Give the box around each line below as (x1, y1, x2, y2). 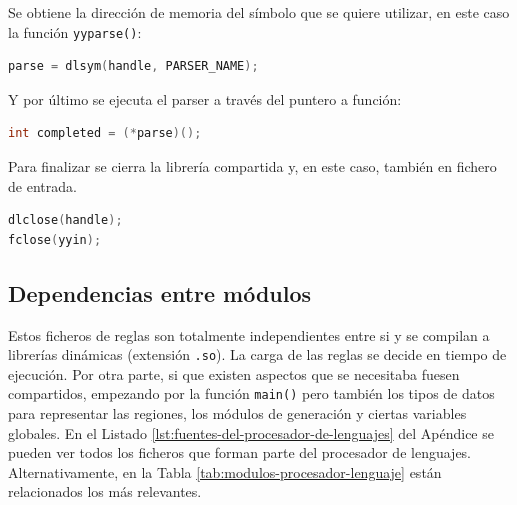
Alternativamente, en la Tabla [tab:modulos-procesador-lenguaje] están (8, 461, 442, 482)
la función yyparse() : (8, 21, 142, 42)
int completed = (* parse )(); (8, 126, 202, 141)
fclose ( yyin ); (8, 232, 102, 247)
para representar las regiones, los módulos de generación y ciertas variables (8, 403, 467, 424)
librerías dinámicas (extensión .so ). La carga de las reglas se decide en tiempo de (8, 344, 507, 365)
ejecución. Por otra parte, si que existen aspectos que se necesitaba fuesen (8, 363, 460, 384)
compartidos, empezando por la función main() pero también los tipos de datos (8, 383, 495, 404)
